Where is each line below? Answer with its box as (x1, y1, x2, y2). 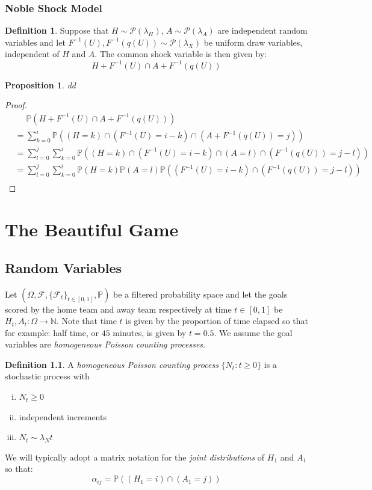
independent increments (19, 410, 107, 423)
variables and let (5, 35, 66, 48)
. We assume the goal (214, 326, 293, 338)
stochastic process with (5, 370, 90, 382)
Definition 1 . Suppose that (5, 24, 109, 37)
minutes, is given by (113, 326, 187, 338)
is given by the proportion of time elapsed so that (125, 314, 308, 327)
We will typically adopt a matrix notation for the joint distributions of (5, 450, 265, 463)
